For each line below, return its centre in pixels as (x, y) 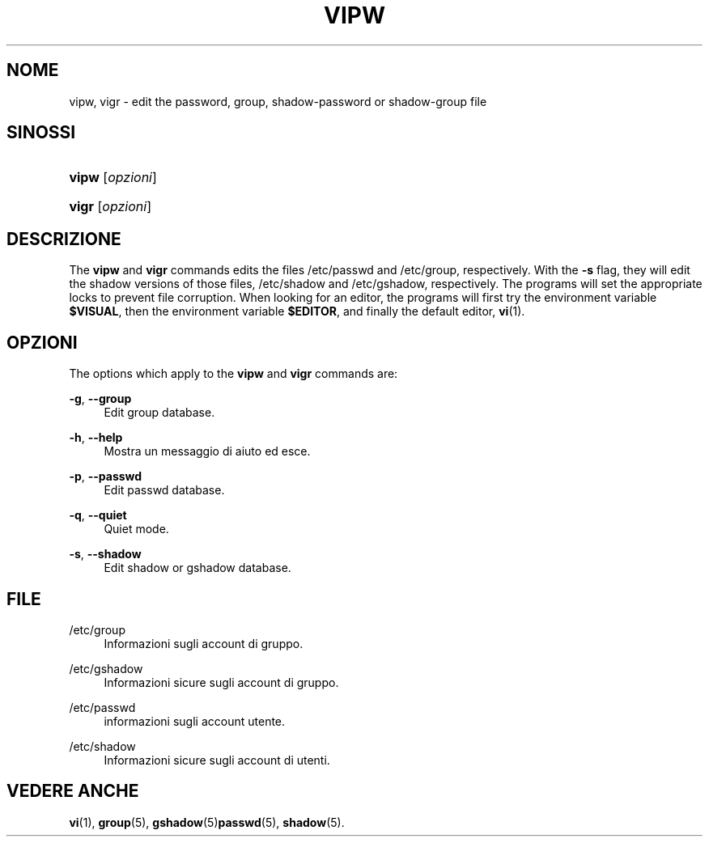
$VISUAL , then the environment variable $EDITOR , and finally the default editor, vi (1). (297, 311)
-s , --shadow (105, 554)
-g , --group (100, 399)
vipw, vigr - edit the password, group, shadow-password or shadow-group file (278, 101)
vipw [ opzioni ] (113, 178)
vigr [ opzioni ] (110, 207)
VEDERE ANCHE (73, 791)
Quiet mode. (136, 529)
